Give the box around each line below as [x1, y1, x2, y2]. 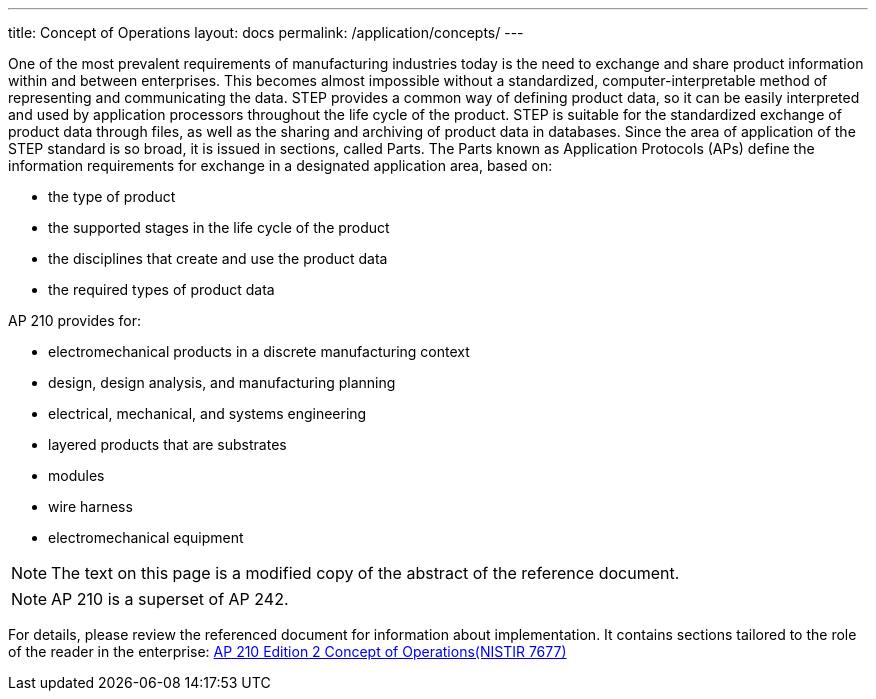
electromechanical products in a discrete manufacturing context [48, 343, 470, 360]
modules [48, 467, 105, 484]
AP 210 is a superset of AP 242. [51, 589, 289, 609]
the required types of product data [48, 281, 275, 298]
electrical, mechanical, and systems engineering [48, 405, 367, 422]
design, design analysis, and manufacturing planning [48, 374, 396, 391]
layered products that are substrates [48, 436, 287, 453]
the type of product [48, 188, 176, 205]
